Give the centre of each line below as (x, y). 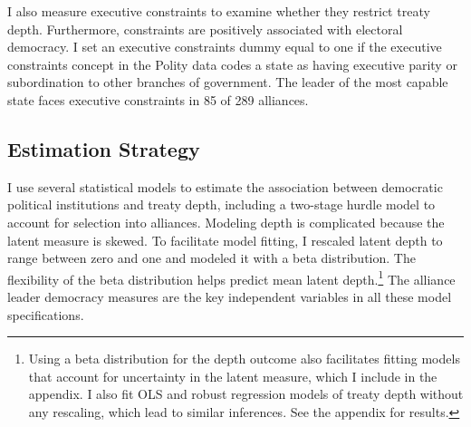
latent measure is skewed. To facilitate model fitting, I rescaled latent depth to (225, 240)
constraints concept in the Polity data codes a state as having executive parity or (232, 64)
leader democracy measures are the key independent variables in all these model (230, 296)
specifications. (46, 314)
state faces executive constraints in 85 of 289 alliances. (158, 99)
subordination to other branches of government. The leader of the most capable (228, 82)
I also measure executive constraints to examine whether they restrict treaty (219, 11)
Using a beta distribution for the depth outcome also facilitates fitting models (244, 359)
